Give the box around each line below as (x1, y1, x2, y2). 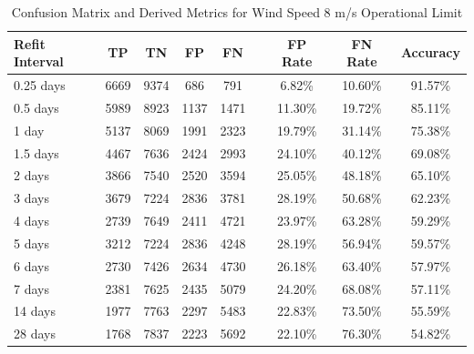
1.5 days (14, 143, 59, 162)
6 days (14, 256, 49, 275)
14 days (14, 301, 56, 320)
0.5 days (14, 97, 59, 116)
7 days (14, 278, 49, 298)
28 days (14, 324, 56, 343)
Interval (14, 52, 64, 71)
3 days (14, 188, 49, 207)
